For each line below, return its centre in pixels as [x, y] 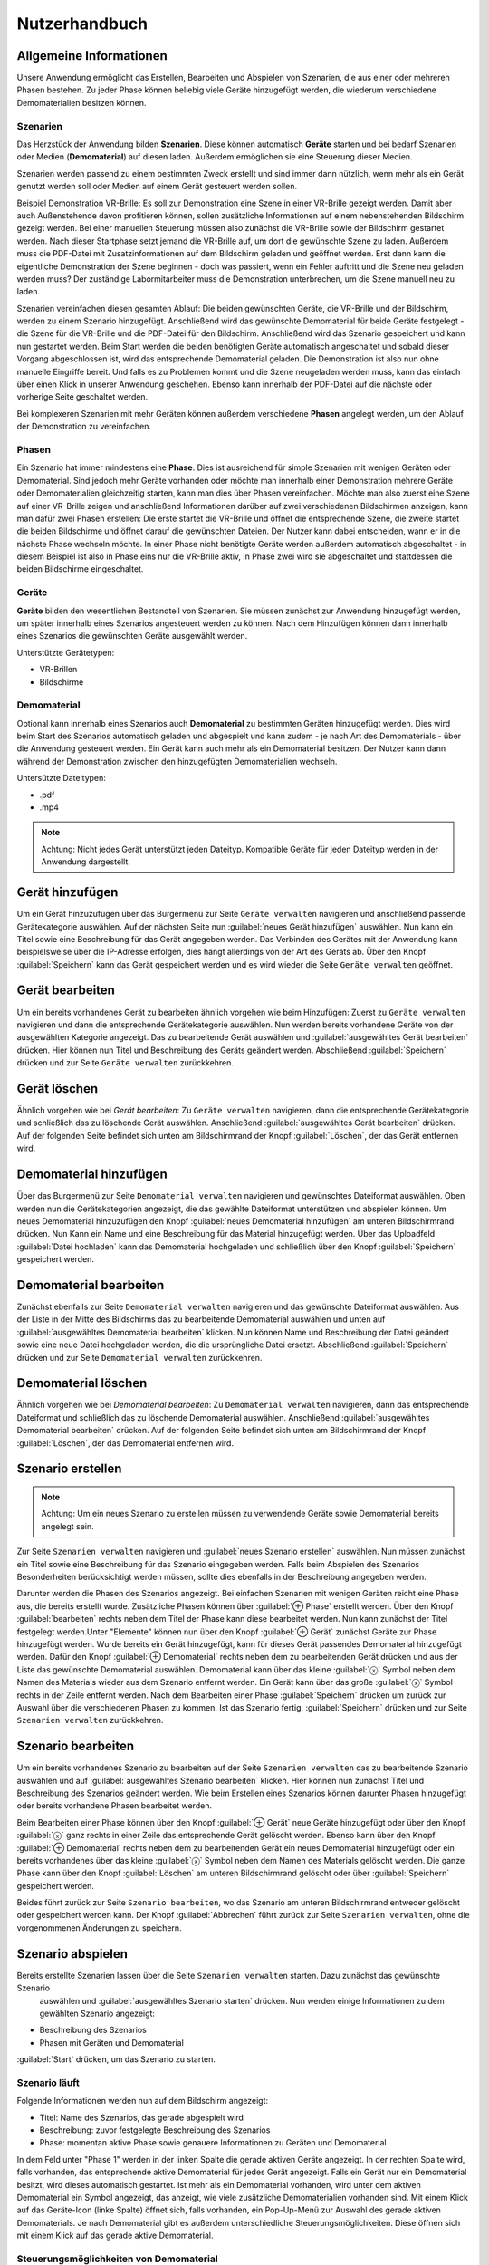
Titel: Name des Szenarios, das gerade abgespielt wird [142, 2117]
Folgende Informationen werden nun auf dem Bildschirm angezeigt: [143, 2101]
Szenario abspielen [72, 1954]
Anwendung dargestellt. [86, 862]
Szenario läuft [48, 2082]
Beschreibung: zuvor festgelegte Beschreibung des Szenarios [155, 2130]
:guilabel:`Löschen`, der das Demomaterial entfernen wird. [125, 1443]
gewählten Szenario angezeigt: [97, 2013]
